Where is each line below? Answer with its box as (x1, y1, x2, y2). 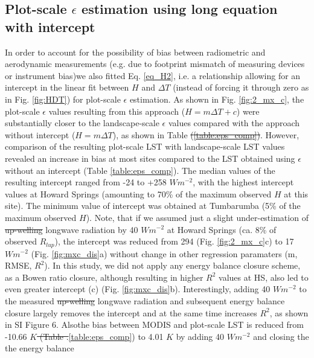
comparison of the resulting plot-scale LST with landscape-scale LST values (5, 140, 285, 153)
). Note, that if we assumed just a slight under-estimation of (86, 211, 309, 223)
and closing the (253, 330, 309, 342)
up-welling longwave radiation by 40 (5, 223, 138, 235)
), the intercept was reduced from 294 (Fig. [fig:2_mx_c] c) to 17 (54, 235, 294, 248)
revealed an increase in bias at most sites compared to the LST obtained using (5, 152, 295, 164)
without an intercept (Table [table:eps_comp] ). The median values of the (5, 164, 275, 176)
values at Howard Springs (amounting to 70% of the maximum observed (5, 187, 272, 200)
